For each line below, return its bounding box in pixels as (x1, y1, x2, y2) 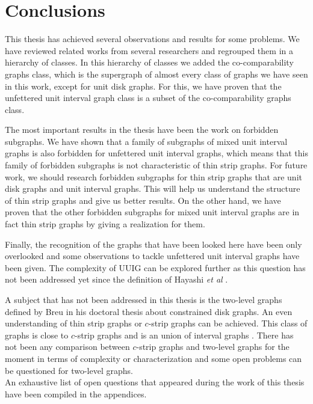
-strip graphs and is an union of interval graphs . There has (74, 328, 294, 341)
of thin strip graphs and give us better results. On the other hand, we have (5, 194, 281, 206)
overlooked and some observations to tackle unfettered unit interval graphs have (5, 249, 300, 262)
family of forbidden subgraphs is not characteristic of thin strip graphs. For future (5, 159, 308, 171)
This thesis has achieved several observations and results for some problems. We (5, 32, 300, 45)
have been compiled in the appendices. (5, 387, 147, 400)
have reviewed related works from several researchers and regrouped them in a (5, 44, 293, 57)
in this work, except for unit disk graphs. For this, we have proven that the (5, 79, 282, 92)
